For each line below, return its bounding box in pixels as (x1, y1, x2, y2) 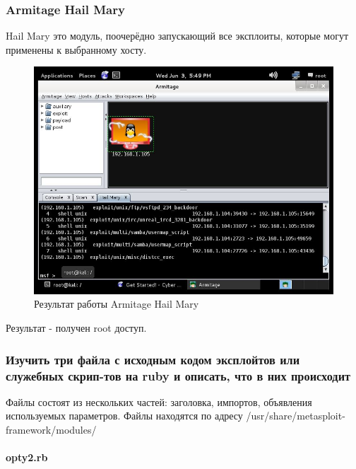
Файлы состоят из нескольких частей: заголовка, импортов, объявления (6, 394, 312, 409)
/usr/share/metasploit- (246, 408, 345, 423)
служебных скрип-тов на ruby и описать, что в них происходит (6, 366, 351, 384)
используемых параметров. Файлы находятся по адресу (6, 408, 243, 423)
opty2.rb (6, 450, 48, 465)
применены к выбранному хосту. (6, 42, 147, 57)
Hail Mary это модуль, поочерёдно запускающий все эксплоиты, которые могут (6, 28, 349, 43)
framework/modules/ (6, 422, 97, 436)
